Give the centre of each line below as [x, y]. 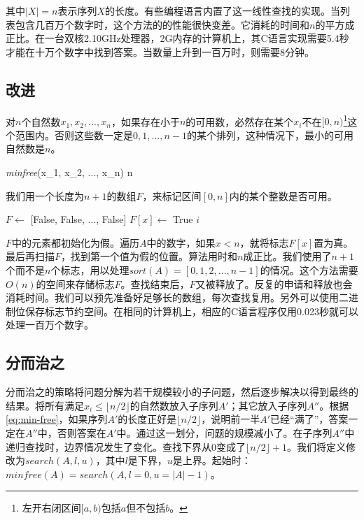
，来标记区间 [172, 195]
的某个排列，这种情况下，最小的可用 [270, 135]
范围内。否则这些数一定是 [74, 135]
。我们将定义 [316, 446]
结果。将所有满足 [45, 405]
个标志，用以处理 [90, 269]
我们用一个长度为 [45, 195]
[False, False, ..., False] [78, 219]
